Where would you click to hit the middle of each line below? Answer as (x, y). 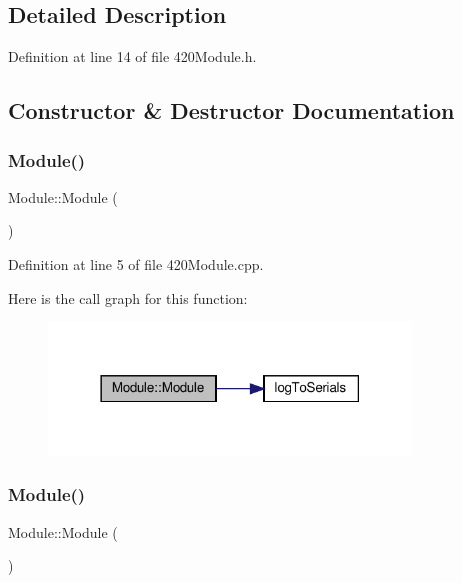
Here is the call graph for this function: (128, 297)
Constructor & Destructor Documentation (231, 110)
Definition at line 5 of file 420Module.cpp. (136, 263)
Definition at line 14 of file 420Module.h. (132, 56)
